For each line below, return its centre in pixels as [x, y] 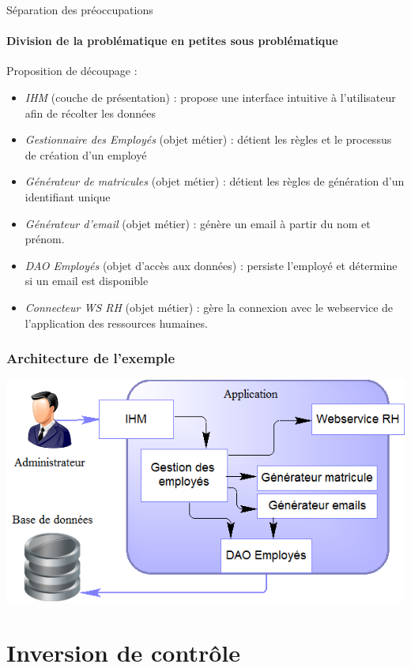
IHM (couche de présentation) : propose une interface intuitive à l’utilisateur [210, 97]
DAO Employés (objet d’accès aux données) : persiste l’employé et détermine [211, 265]
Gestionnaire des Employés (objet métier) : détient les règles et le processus [208, 139]
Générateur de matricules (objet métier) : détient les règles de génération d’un [215, 181]
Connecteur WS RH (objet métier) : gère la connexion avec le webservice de [209, 307]
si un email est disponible [87, 281]
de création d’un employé [86, 154]
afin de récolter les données [90, 113]
